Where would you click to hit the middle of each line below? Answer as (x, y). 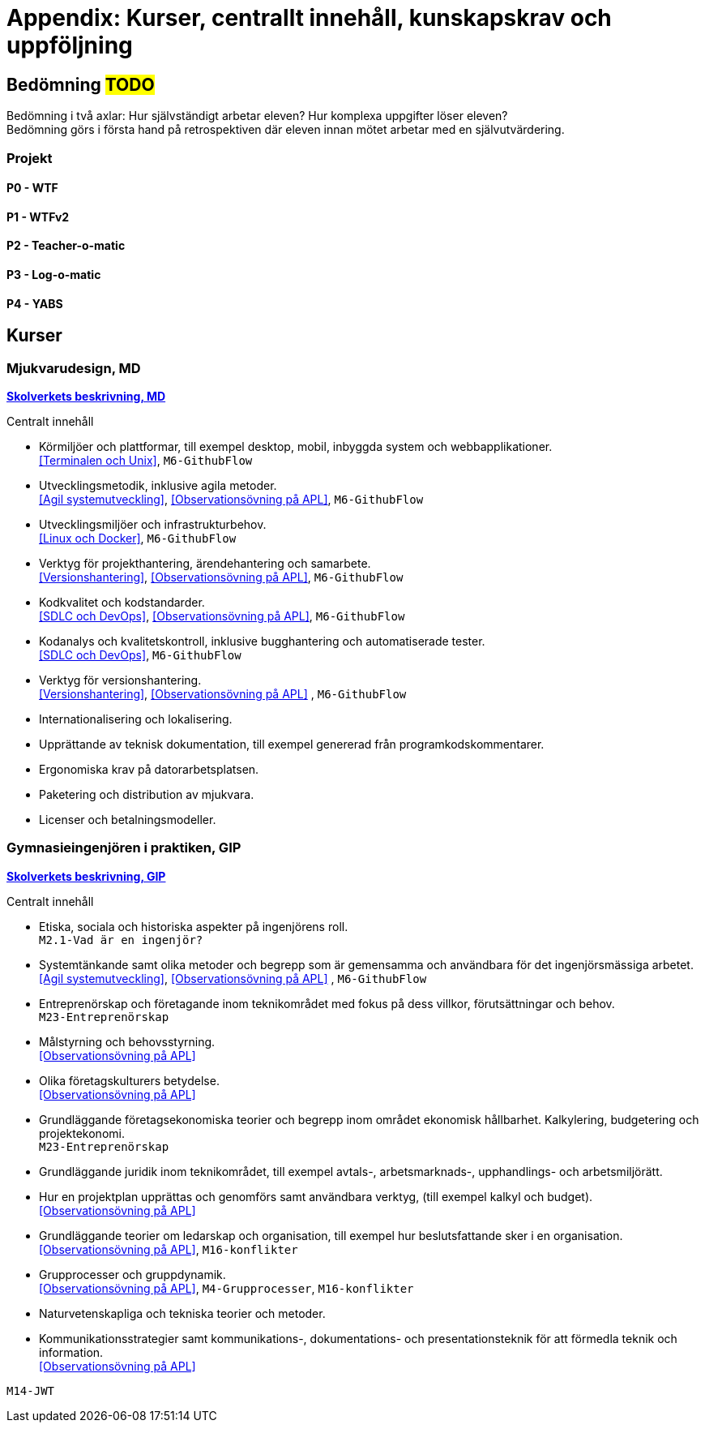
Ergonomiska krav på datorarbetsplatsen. (149, 769)
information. (71, 1352)
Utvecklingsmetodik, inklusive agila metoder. (158, 485)
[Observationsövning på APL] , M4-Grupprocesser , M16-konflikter (226, 1288)
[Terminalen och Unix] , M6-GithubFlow (146, 460)
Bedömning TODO (81, 84)
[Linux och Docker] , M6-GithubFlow (138, 538)
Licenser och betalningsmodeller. (128, 820)
